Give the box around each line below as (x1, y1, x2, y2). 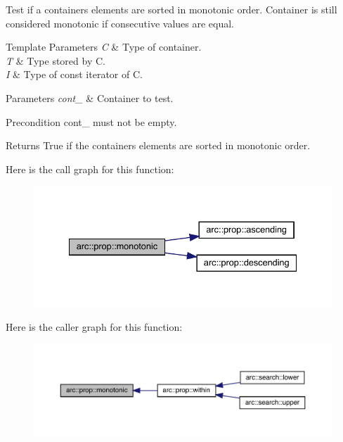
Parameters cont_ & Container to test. (6, 90, 174, 105)
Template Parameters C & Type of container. (6, 39, 202, 54)
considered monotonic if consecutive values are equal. (6, 15, 235, 30)
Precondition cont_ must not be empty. (6, 114, 177, 129)
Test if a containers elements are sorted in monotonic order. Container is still (6, 2, 337, 16)
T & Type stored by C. (6, 53, 105, 68)
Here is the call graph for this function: (6, 161, 174, 176)
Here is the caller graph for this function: (6, 320, 183, 334)
